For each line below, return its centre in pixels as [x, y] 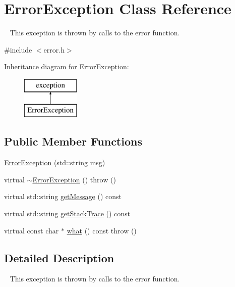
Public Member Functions [73, 141]
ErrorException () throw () [74, 179]
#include [18, 49]
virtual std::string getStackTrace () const [67, 213]
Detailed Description [59, 257]
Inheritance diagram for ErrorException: [67, 66]
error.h [54, 49]
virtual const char [32, 230]
